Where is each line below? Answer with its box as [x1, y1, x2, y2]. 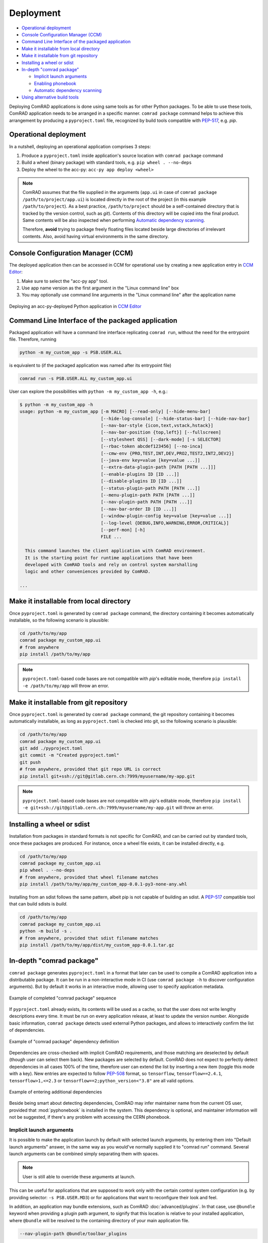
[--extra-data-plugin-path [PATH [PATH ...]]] [100, 464, 216, 470]
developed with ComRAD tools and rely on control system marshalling [25, 562, 198, 567]
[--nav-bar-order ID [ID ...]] [100, 506, 177, 512]
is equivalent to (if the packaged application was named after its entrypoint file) [9, 362, 172, 368]
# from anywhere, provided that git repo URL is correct [19, 766, 161, 772]
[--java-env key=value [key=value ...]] [100, 457, 201, 463]
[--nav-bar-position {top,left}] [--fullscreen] [100, 430, 221, 435]
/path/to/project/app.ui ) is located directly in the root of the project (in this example [22, 196, 206, 202]
